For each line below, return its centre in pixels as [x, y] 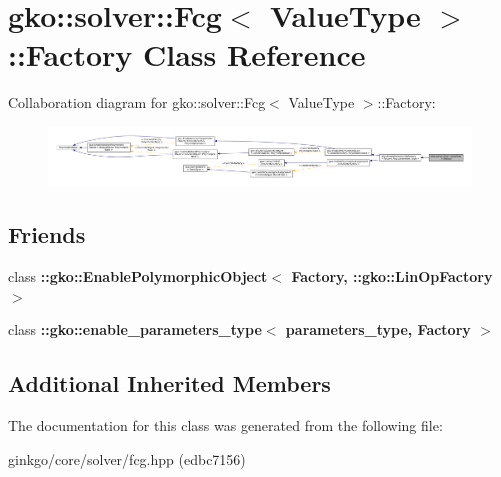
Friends [47, 234]
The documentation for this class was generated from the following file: [225, 424]
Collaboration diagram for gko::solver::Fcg [137, 102]
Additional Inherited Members [169, 383]
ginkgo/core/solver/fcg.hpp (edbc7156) [127, 458]
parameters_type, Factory [378, 329]
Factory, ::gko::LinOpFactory [392, 275]
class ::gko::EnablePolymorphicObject [138, 275]
